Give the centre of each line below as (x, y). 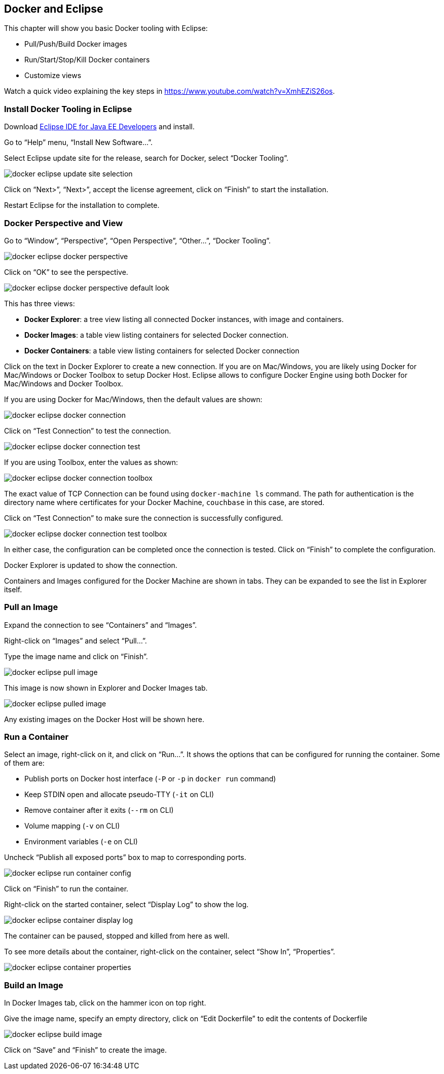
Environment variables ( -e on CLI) (81, 842)
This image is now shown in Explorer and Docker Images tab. (106, 688)
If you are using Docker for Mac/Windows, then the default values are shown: (133, 399)
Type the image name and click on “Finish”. (76, 656)
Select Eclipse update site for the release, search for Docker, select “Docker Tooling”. (146, 158)
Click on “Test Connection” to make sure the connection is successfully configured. (144, 518)
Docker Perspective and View (64, 223)
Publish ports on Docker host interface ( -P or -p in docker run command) (150, 779)
